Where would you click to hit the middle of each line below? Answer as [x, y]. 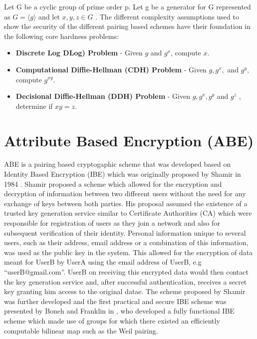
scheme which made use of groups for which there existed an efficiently [112, 320]
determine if [34, 106]
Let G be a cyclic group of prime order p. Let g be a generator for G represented [128, 6]
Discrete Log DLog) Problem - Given [79, 53]
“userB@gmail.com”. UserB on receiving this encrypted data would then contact [126, 272]
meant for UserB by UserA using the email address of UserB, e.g [103, 262]
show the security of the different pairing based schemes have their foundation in [128, 26]
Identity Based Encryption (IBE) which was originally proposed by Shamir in [123, 174]
